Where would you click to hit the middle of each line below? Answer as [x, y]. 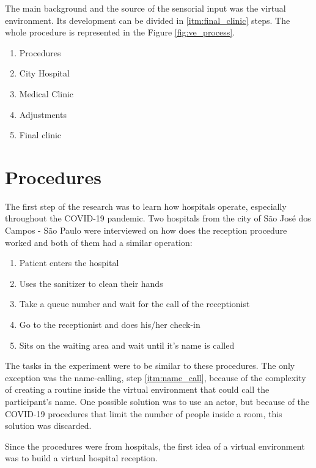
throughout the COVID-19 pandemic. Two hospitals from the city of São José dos [158, 218]
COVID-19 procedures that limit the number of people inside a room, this [144, 413]
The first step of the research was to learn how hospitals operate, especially [146, 206]
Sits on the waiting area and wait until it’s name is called [127, 345]
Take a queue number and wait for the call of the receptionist [134, 304]
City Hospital [44, 73]
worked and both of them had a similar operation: [99, 242]
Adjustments [43, 114]
